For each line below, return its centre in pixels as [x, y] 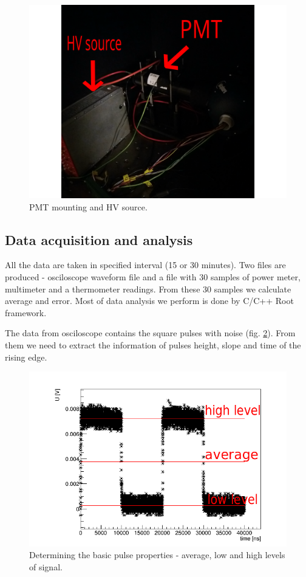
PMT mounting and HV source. [88, 206]
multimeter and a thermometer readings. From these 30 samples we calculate [148, 288]
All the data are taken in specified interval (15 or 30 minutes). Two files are [145, 265]
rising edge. [26, 357]
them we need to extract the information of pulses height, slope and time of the [153, 344]
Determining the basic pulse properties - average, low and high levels [157, 555]
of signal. [46, 566]
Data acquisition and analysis [99, 239]
